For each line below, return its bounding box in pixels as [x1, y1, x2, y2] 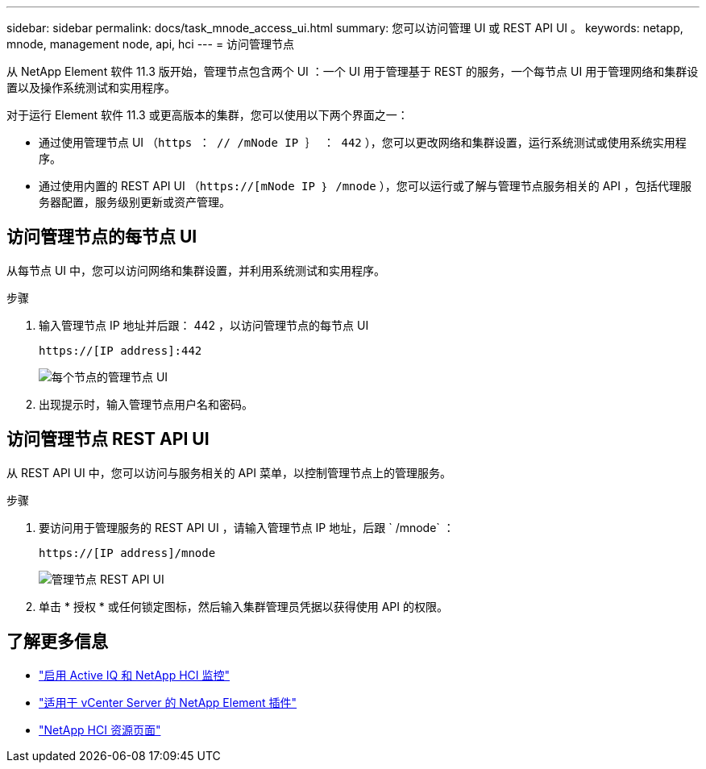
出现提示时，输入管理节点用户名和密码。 [39, 397, 253, 411]
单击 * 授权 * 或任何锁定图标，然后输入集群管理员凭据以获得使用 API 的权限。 [39, 599, 449, 613]
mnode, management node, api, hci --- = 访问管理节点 [6, 37, 295, 51]
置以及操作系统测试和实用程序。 [6, 81, 176, 94]
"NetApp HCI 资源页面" [39, 722, 161, 737]
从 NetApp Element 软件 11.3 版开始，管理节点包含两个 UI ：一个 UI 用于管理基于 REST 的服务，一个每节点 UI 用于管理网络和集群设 [6, 64, 699, 78]
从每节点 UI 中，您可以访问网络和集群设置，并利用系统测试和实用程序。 [6, 263, 386, 277]
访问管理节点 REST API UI [6, 429, 210, 450]
